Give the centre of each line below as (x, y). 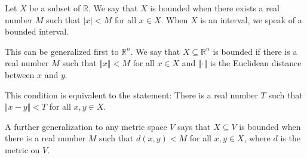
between (20, 74)
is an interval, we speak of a (251, 19)
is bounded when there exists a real (215, 8)
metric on (22, 149)
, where (257, 138)
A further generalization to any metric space (86, 126)
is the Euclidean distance (256, 63)
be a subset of (55, 8)
